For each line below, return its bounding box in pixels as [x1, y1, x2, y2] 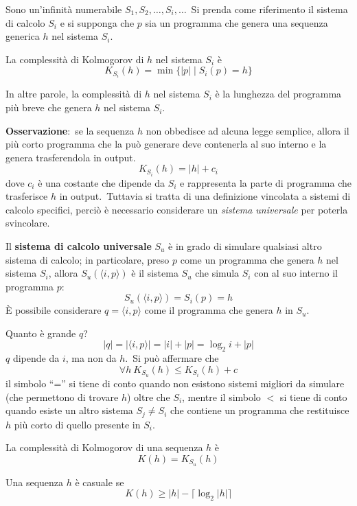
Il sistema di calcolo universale [5, 238, 152, 253]
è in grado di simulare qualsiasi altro [168, 238, 322, 253]
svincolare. [5, 216, 50, 230]
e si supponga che [60, 15, 135, 30]
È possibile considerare [5, 303, 102, 317]
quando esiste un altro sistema [5, 403, 133, 417]
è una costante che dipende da [38, 175, 165, 189]
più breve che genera [5, 100, 92, 115]
